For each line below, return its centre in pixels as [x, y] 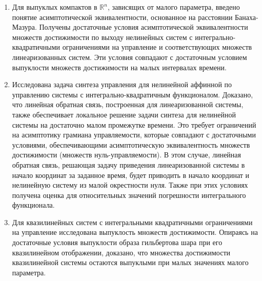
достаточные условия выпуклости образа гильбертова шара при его [117, 242]
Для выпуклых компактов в [55, 7]
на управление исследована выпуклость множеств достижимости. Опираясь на [135, 232]
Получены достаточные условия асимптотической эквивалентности [144, 27]
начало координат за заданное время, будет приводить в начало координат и [131, 175]
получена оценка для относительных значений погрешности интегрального [129, 195]
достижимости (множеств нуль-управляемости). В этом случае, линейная [127, 155]
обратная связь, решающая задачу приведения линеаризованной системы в [128, 164]
